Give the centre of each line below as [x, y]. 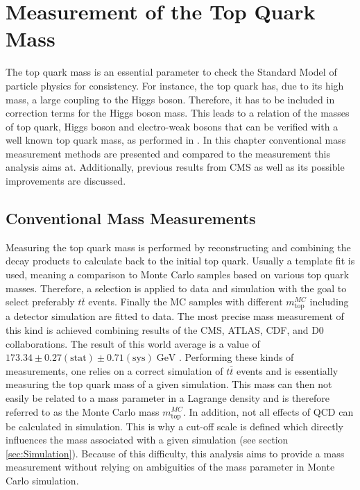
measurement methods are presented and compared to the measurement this [168, 153]
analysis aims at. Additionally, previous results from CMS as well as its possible [175, 167]
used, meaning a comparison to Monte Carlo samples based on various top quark [177, 274]
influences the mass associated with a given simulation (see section [147, 440]
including [329, 302]
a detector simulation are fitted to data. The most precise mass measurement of [175, 316]
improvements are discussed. [66, 181]
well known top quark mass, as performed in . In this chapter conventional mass [176, 140]
